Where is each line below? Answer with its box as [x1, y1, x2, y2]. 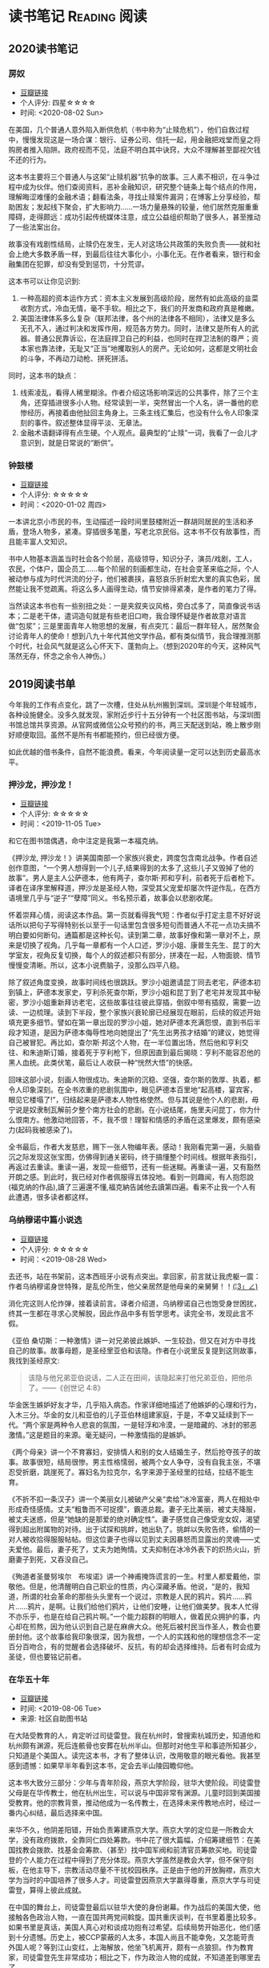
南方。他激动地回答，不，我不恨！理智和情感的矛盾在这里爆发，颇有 [22, 1115, 247, 1125]
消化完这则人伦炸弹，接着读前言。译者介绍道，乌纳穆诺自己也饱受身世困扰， [8, 1298, 261, 1308]
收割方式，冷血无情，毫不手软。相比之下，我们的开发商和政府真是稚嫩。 [19, 303, 259, 313]
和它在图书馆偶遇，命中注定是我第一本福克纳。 [8, 836, 163, 845]
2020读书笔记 [8, 42, 78, 55]
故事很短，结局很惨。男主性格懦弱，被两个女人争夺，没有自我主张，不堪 [22, 1457, 261, 1466]
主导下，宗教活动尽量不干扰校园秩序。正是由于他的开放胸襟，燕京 [35, 1864, 254, 1875]
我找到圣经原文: [8, 1355, 60, 1365]
